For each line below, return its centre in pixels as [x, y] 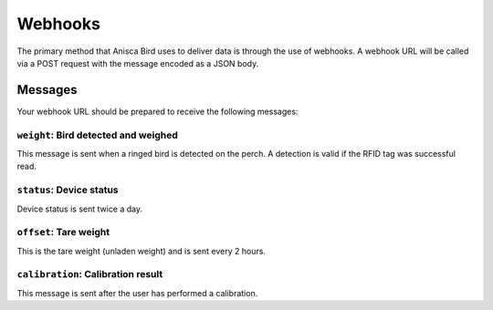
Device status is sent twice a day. [80, 209]
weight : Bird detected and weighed [97, 135]
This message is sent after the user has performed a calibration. [137, 293]
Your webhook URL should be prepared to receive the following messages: [157, 111]
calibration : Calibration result [90, 274]
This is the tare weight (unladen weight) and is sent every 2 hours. [142, 251]
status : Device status [68, 190]
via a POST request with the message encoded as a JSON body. [138, 63]
